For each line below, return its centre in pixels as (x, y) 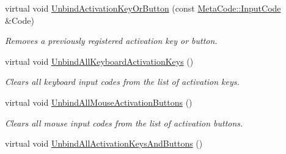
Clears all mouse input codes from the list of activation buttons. (124, 123)
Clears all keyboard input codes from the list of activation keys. (122, 82)
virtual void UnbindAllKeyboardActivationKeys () (99, 61)
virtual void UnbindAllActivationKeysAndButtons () (104, 143)
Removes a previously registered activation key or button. (111, 41)
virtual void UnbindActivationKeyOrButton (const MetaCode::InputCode (143, 8)
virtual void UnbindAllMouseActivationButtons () (99, 102)
